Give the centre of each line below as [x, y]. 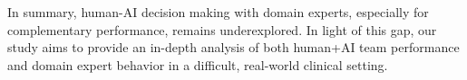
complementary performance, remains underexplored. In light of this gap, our [222, 29]
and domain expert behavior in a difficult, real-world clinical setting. [198, 64]
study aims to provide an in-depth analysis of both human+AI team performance [233, 47]
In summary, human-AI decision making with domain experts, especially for [218, 12]
